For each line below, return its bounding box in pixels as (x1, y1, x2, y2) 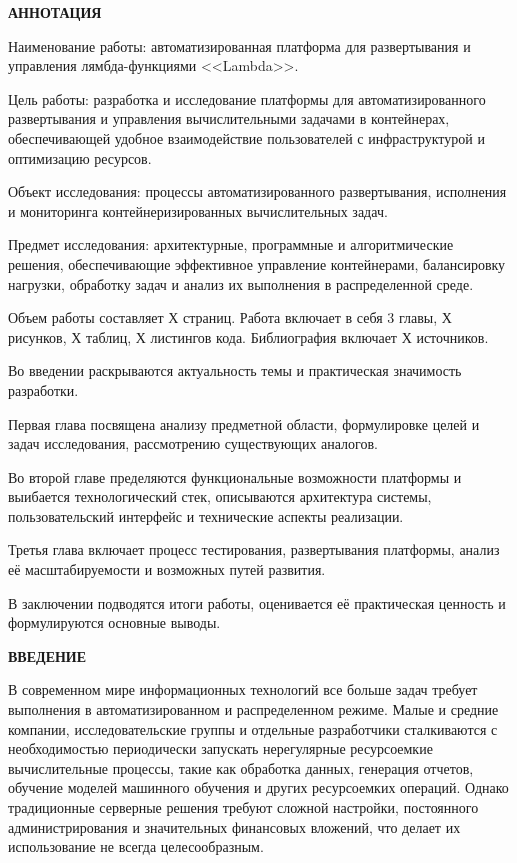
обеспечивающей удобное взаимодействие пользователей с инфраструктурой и (8, 127, 485, 148)
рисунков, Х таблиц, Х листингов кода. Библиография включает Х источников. (8, 326, 489, 347)
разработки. (8, 379, 79, 400)
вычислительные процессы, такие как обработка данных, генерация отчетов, (8, 757, 474, 778)
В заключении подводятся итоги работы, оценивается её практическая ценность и (8, 592, 506, 613)
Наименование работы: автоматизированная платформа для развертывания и (8, 35, 471, 56)
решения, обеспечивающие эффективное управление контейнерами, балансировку (8, 253, 506, 274)
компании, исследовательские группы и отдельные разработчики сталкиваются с (8, 718, 498, 739)
